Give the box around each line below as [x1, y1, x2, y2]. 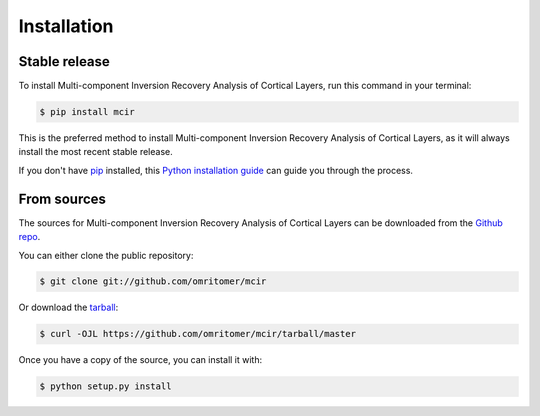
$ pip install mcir [39, 106, 135, 118]
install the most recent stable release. [18, 146, 174, 158]
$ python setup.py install [39, 381, 172, 392]
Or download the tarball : [18, 301, 119, 314]
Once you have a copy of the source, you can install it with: [18, 354, 263, 366]
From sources [18, 190, 107, 207]
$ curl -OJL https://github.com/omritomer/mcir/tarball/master [39, 328, 357, 340]
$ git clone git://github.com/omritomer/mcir [39, 276, 267, 287]
